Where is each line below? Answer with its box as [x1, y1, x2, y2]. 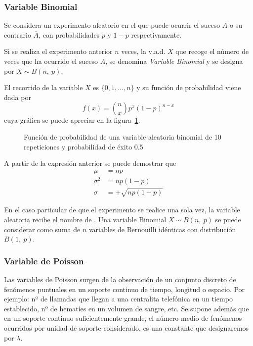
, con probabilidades [39, 29, 100, 40]
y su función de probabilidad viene [136, 82, 241, 93]
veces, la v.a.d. [121, 46, 166, 56]
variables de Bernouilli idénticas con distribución [88, 224, 236, 234]
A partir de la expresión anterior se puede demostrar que [4, 158, 176, 168]
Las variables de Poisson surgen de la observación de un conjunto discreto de [4, 274, 236, 285]
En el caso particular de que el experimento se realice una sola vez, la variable [4, 204, 240, 215]
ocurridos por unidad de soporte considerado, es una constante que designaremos [4, 323, 249, 333]
